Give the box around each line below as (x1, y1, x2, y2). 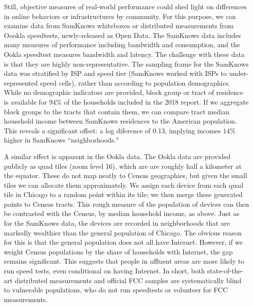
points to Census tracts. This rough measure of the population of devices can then (4, 198, 249, 209)
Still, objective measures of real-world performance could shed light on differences (4, 1, 247, 11)
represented (4, 77, 38, 88)
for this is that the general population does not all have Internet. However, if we (4, 237, 243, 247)
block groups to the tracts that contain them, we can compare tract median (4, 106, 230, 116)
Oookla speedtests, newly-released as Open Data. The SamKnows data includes (4, 30, 241, 40)
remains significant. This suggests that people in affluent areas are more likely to (4, 256, 244, 266)
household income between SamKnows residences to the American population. (4, 116, 237, 126)
